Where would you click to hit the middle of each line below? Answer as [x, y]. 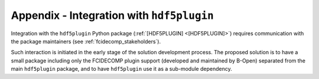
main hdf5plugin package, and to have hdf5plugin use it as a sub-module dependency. [122, 69]
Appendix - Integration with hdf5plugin [112, 15]
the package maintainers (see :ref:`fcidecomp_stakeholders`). [86, 41]
